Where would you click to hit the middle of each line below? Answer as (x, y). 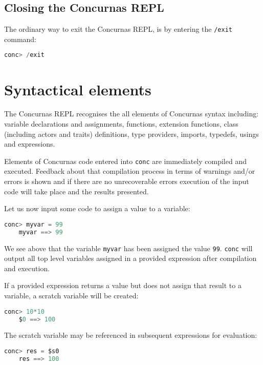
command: (20, 39)
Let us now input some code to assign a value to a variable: (97, 208)
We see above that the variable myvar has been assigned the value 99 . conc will (128, 248)
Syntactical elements (78, 89)
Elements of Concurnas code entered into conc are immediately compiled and (125, 161)
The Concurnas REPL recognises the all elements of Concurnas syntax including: (131, 114)
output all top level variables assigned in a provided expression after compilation (130, 258)
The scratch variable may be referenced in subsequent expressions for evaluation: (131, 335)
